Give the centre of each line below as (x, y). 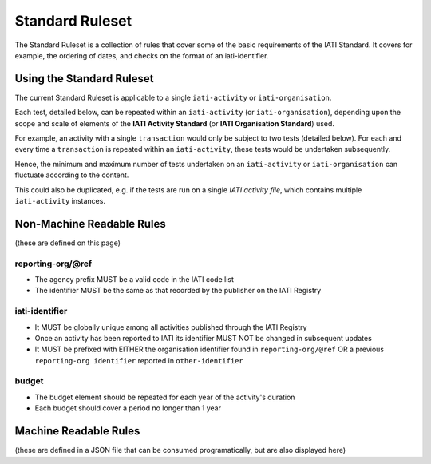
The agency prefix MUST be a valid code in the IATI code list (134, 280)
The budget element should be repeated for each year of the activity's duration (165, 397)
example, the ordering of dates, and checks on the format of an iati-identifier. (142, 55)
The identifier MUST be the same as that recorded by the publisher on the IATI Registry (178, 291)
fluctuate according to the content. (72, 175)
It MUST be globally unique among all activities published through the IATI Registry (171, 327)
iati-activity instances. (60, 200)
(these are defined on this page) (68, 243)
